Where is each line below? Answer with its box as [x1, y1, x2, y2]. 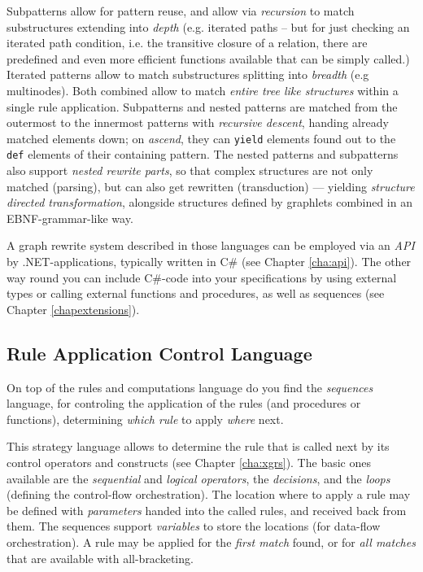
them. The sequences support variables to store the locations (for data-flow [7, 517, 381, 535]
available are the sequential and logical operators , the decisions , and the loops [7, 469, 390, 487]
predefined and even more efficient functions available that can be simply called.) [7, 50, 410, 67]
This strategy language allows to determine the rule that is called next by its [7, 438, 390, 455]
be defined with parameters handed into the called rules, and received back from [7, 501, 407, 518]
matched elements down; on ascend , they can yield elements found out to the [7, 129, 396, 146]
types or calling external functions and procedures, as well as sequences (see [7, 285, 385, 302]
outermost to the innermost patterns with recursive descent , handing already [7, 114, 389, 131]
